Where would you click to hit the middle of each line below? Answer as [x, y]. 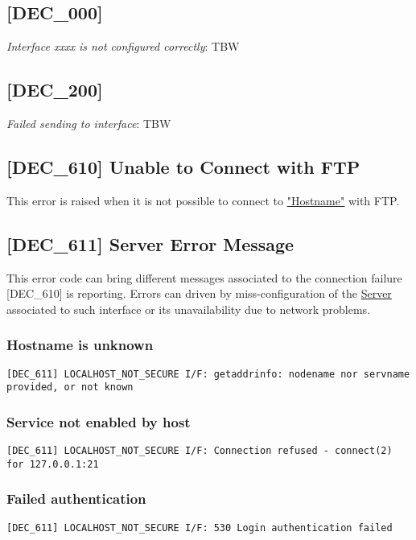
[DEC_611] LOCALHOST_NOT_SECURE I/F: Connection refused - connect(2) [200, 451]
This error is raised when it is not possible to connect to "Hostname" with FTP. [203, 200]
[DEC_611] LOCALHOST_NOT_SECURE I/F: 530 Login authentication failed [200, 528]
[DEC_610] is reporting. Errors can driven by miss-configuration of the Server [199, 293]
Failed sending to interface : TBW [89, 123]
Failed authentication [76, 499]
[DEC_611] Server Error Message [150, 243]
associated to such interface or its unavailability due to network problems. [189, 309]
